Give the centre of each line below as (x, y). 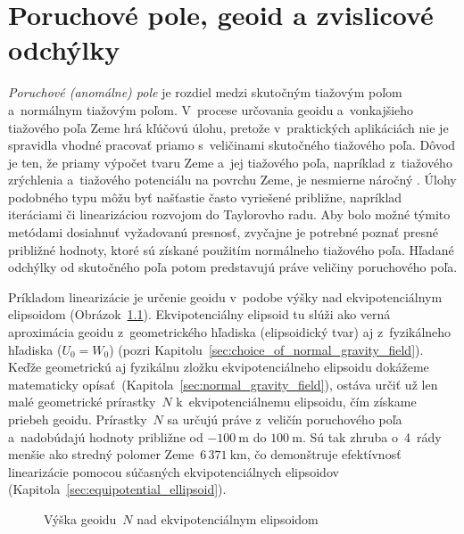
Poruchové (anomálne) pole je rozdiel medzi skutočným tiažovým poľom (205, 92)
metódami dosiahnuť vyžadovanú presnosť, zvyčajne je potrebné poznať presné (223, 232)
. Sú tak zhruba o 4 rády (372, 436)
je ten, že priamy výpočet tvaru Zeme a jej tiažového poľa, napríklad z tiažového (230, 162)
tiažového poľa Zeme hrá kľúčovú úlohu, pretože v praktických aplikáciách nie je (228, 127)
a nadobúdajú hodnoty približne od (106, 436)
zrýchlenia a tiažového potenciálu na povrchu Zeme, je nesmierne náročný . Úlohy (232, 180)
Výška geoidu (80, 518)
